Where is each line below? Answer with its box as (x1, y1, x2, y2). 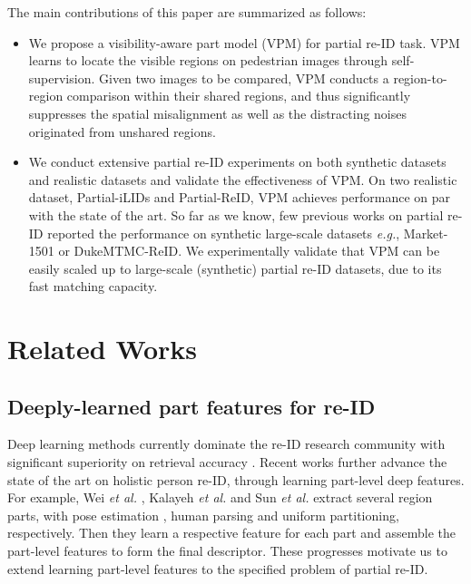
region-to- (393, 68, 447, 87)
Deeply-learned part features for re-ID (7, 392, 376, 420)
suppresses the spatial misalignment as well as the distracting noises (28, 103, 407, 122)
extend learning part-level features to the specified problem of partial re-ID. (7, 559, 428, 578)
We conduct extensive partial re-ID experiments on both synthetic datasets (28, 152, 446, 171)
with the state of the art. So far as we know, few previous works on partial (28, 205, 444, 224)
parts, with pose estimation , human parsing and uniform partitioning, (7, 505, 399, 524)
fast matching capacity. (28, 277, 158, 296)
